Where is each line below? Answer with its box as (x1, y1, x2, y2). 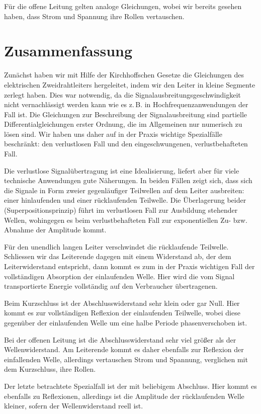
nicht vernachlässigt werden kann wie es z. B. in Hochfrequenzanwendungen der (4, 99, 248, 110)
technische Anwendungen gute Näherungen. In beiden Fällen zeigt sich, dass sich (4, 175, 252, 186)
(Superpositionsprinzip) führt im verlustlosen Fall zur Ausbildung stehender (4, 205, 238, 215)
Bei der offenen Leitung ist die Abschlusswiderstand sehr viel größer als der (4, 334, 236, 345)
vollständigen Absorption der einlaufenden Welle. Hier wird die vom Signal (4, 271, 235, 281)
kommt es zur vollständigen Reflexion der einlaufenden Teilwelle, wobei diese (4, 307, 240, 318)
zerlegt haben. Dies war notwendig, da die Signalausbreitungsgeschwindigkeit (4, 89, 241, 100)
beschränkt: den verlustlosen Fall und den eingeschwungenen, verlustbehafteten (4, 138, 248, 149)
